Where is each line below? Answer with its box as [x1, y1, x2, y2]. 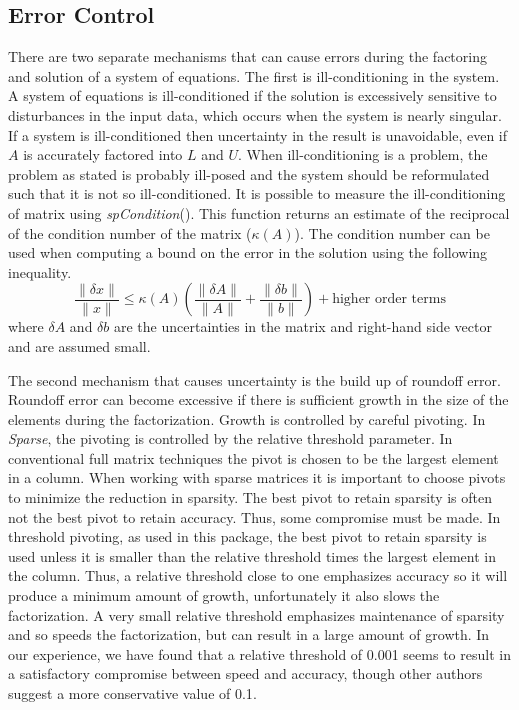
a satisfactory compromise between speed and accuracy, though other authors [8, 663, 483, 684]
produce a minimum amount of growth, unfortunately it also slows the [8, 585, 440, 606]
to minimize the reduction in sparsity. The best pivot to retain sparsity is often [8, 487, 493, 508]
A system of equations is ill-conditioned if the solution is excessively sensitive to [8, 85, 497, 106]
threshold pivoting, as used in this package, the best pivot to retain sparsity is [8, 526, 487, 547]
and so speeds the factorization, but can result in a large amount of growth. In [8, 624, 490, 645]
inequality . [8, 261, 72, 282]
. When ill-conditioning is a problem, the [238, 144, 488, 165]
